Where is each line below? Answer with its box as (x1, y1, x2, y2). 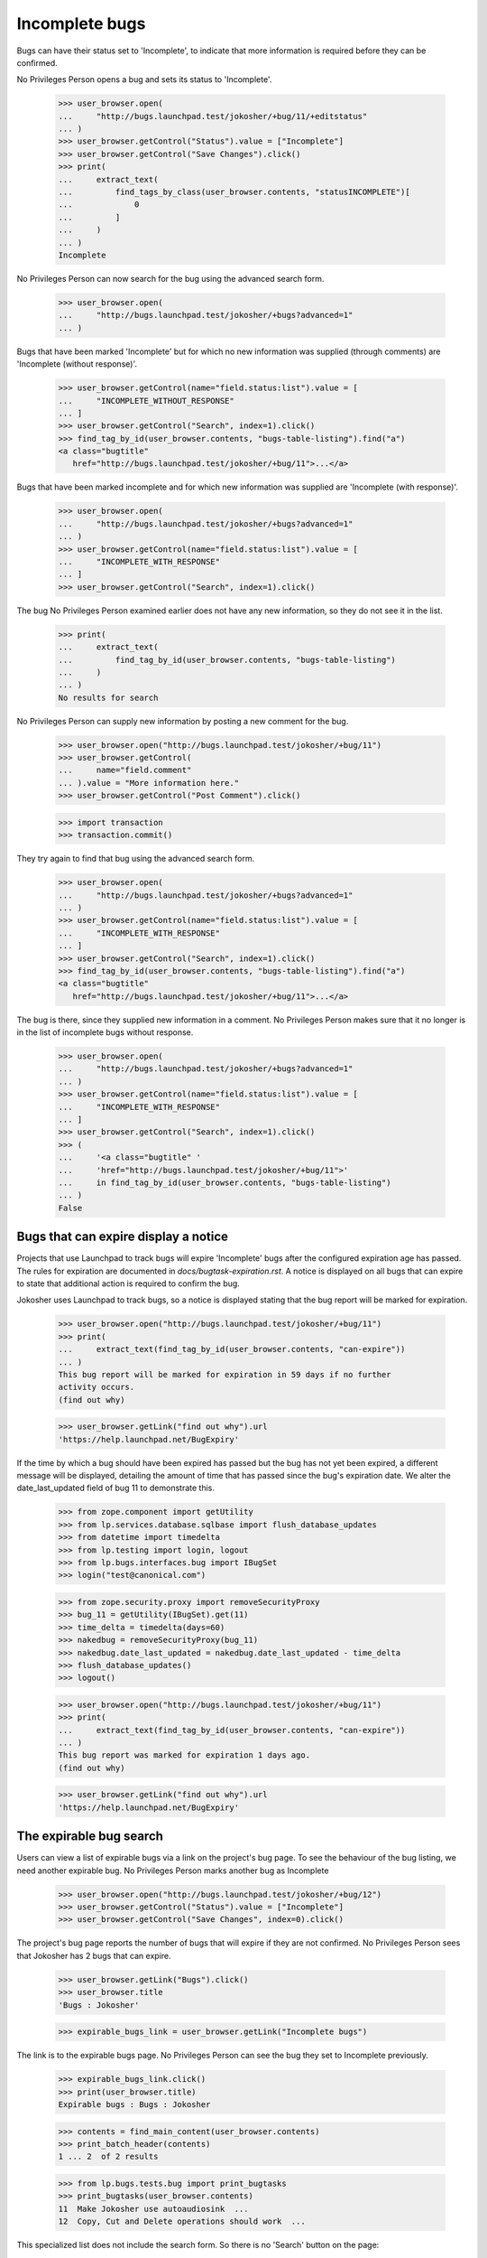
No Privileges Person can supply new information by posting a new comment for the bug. (16, 715, 349, 726)
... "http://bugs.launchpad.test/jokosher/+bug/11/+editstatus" (58, 111, 368, 121)
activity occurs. (58, 1382, 135, 1393)
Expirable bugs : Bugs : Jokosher (58, 2099, 211, 2109)
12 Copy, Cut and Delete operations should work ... (58, 2216, 306, 2226)
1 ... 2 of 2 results (58, 2151, 159, 2162)
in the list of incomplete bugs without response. (16, 1027, 194, 1038)
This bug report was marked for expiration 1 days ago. (58, 1750, 311, 1760)
